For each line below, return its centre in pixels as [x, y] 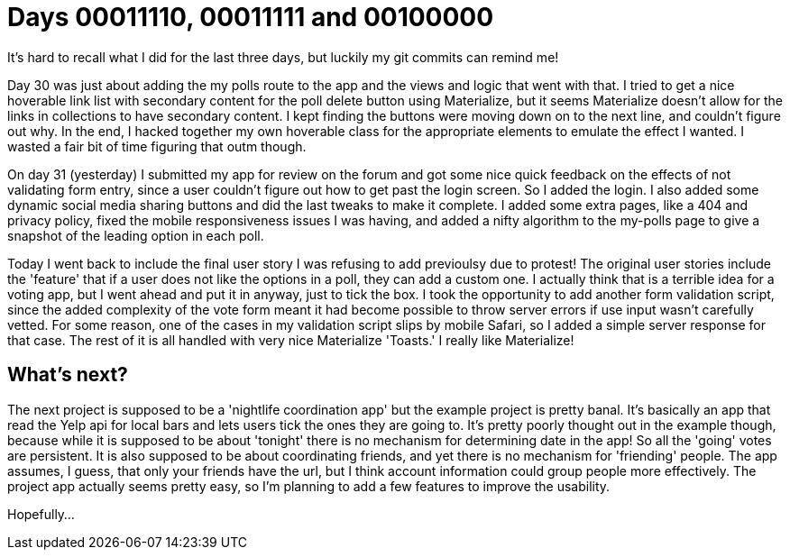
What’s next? [68, 375]
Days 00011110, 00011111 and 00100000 [251, 17]
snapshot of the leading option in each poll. [136, 235]
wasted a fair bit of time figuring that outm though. [157, 146]
